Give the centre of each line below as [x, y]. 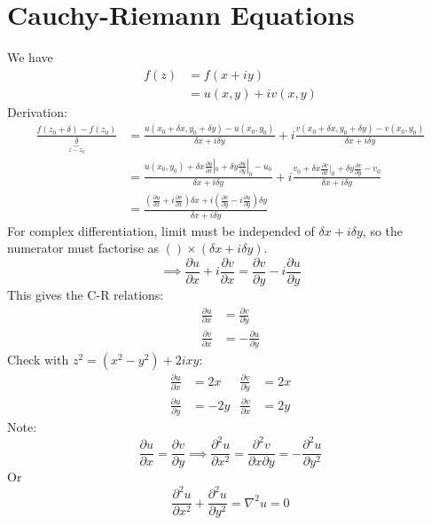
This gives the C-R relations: [86, 294]
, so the [383, 230]
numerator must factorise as [83, 248]
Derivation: [37, 111]
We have [30, 57]
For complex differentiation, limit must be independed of [161, 230]
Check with [38, 360]
